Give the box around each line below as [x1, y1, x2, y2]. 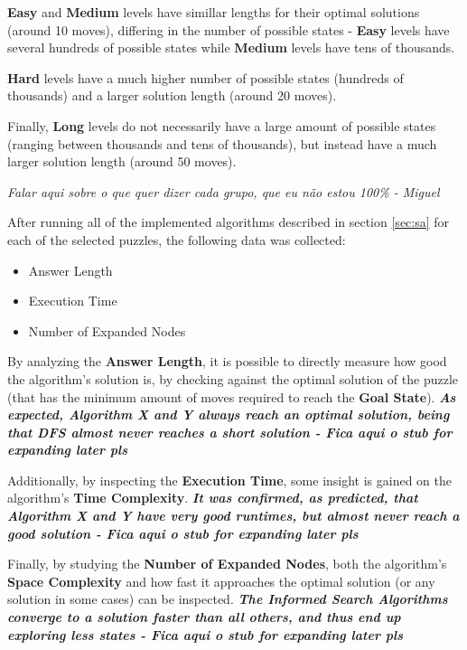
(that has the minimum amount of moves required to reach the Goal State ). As [7, 387, 456, 406]
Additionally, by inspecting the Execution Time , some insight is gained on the [7, 470, 453, 489]
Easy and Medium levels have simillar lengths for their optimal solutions [7, 3, 420, 21]
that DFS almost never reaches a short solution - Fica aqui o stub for [7, 422, 453, 441]
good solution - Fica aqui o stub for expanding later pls [7, 523, 359, 542]
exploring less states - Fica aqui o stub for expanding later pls [7, 625, 403, 644]
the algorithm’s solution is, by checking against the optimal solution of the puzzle [7, 369, 458, 388]
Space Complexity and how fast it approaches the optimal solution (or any [7, 571, 435, 590]
